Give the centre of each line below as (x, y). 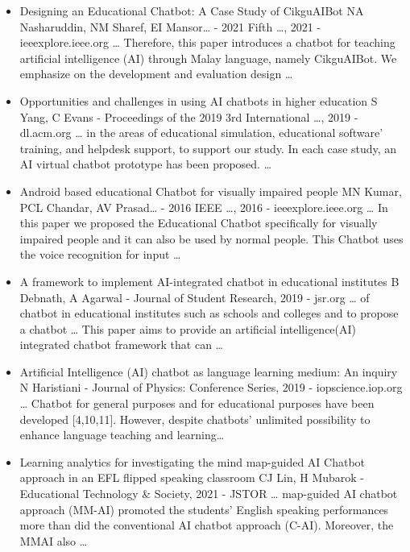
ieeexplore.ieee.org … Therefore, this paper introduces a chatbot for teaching (207, 42)
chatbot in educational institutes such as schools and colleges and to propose (209, 313)
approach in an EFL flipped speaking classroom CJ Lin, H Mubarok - (192, 477)
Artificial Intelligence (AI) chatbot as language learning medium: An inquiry (209, 371)
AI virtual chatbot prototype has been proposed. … (146, 164)
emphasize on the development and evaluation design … (156, 74)
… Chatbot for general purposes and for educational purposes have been (197, 403)
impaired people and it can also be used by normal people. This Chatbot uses (211, 238)
